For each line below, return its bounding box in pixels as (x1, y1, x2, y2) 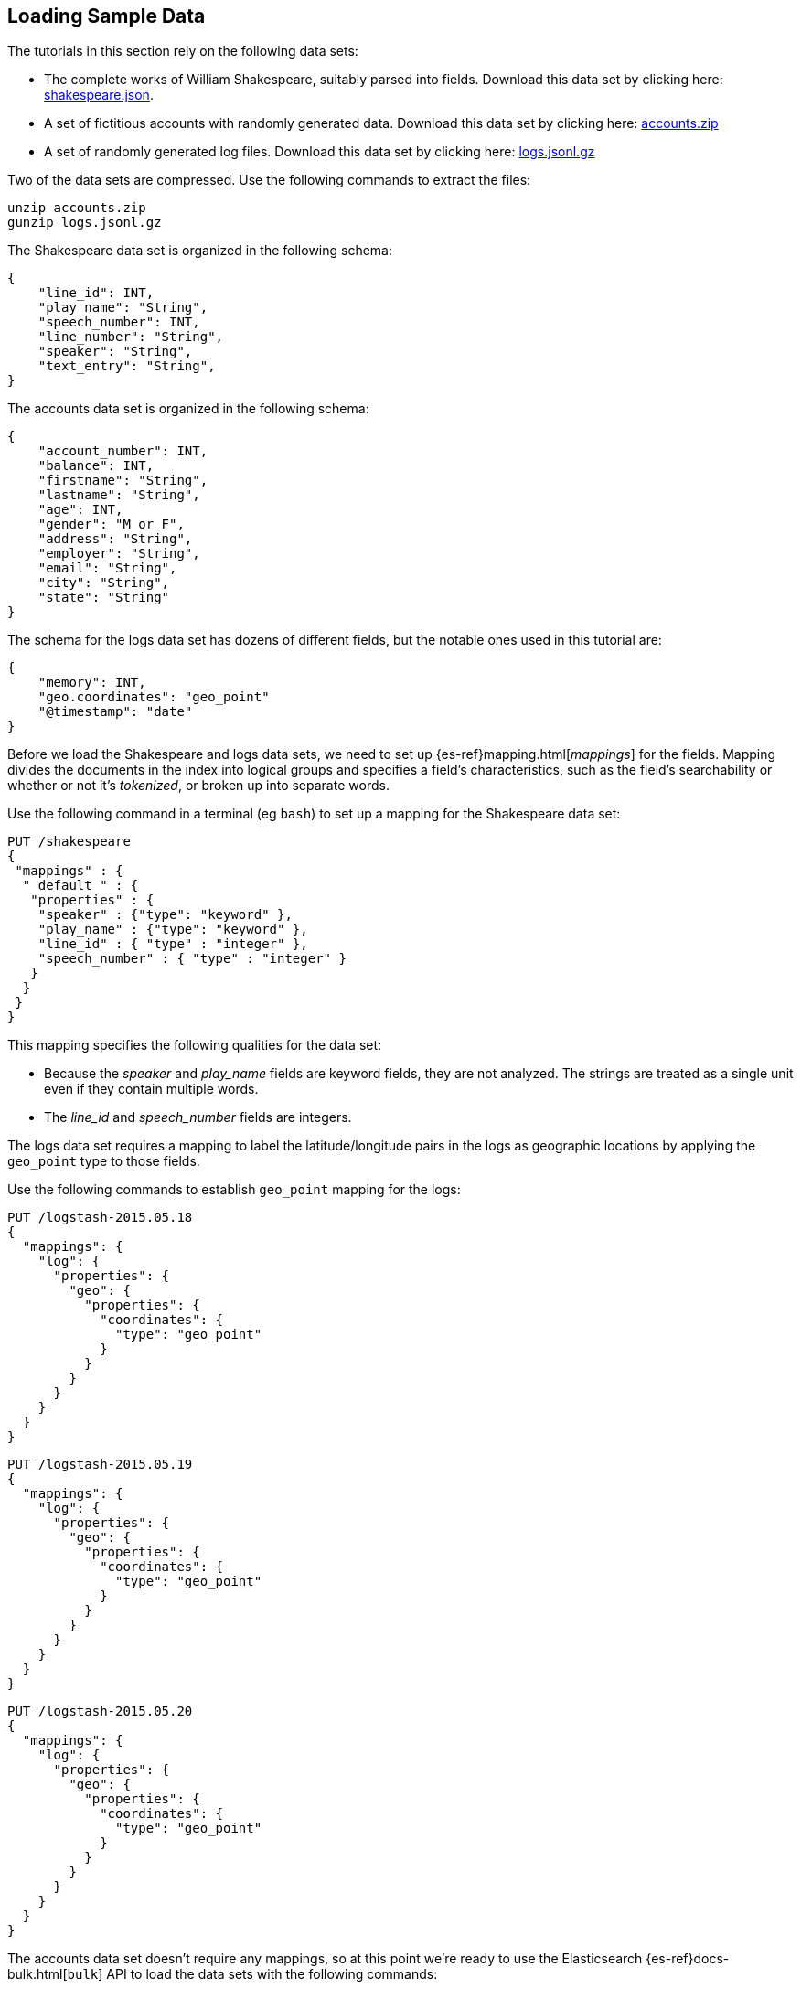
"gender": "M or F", (37, 517, 185, 532)
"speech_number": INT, (37, 315, 200, 330)
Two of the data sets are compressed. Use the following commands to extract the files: (7, 172, 531, 188)
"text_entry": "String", (37, 358, 216, 374)
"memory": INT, (37, 675, 146, 690)
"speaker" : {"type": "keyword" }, (37, 907, 293, 923)
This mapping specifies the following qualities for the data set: (7, 1037, 382, 1053)
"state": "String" (37, 590, 170, 605)
